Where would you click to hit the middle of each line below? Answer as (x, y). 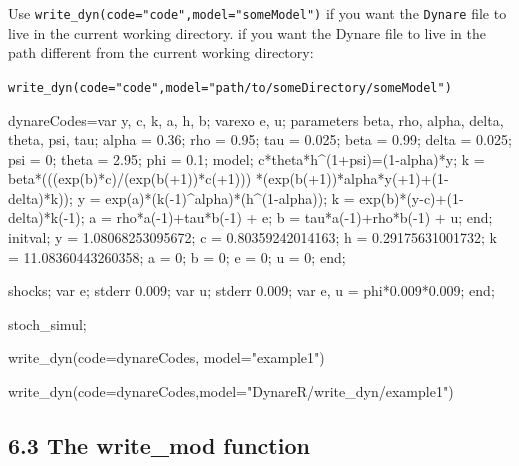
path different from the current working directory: (161, 52)
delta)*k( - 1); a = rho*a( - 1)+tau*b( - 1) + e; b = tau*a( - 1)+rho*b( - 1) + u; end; (250, 217)
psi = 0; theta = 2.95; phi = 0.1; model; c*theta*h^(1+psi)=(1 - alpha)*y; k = (246, 158)
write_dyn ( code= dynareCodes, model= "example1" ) (166, 357)
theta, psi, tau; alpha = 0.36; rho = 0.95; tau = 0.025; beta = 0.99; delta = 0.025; (260, 139)
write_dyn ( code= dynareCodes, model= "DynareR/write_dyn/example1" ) (231, 391)
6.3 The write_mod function (159, 445)
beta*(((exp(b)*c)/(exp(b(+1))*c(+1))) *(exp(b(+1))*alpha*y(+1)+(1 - (228, 178)
